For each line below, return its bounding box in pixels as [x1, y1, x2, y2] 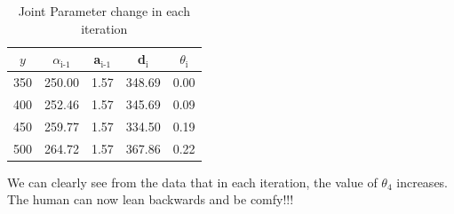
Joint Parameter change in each [18, 2, 190, 20]
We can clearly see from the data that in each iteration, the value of [7, 172, 378, 191]
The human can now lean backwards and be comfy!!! [7, 190, 294, 209]
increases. [396, 172, 449, 191]
